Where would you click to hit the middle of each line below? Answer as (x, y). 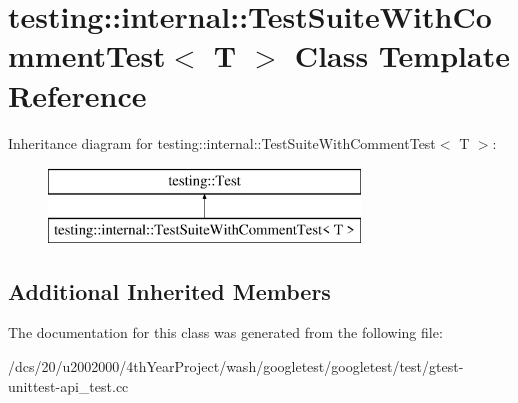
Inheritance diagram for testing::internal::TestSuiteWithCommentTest (222, 142)
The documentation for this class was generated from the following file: (225, 332)
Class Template (402, 55)
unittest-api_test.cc (68, 385)
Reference (77, 94)
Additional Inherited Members (169, 290)
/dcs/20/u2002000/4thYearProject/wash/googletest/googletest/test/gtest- (236, 366)
